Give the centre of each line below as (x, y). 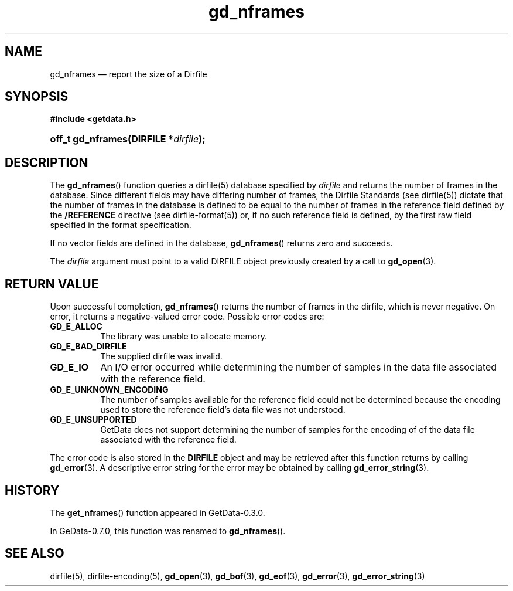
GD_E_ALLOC (76, 327)
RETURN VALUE (52, 284)
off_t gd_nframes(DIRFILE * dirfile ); (128, 139)
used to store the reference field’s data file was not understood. (223, 410)
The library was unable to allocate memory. (184, 337)
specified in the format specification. (121, 225)
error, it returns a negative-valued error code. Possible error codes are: (187, 317)
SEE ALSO (35, 553)
